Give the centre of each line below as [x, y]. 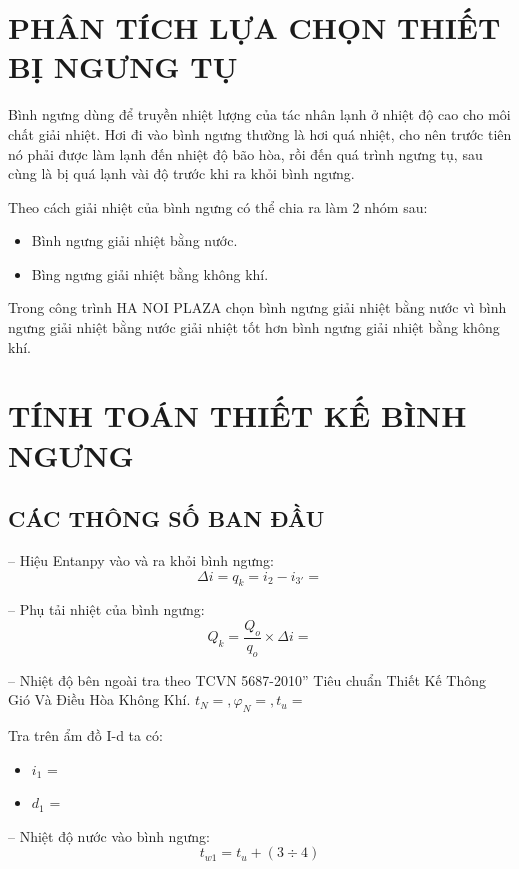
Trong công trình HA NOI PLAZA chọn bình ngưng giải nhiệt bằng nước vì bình [257, 307]
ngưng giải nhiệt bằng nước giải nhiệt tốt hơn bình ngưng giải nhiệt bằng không [254, 327]
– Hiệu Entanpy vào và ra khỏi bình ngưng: [141, 560]
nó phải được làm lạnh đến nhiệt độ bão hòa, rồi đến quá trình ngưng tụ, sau [245, 153]
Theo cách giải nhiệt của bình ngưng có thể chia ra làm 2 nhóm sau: [218, 206]
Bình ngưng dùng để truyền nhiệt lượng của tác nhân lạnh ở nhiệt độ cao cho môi [259, 114]
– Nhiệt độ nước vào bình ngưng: [109, 835]
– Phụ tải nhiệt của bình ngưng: [106, 609]
